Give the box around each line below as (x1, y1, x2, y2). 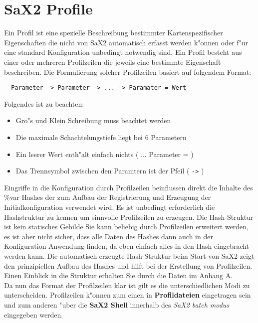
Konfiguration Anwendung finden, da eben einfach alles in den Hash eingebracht (4, 241, 250, 251)
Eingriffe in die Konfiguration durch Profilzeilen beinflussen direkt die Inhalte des (4, 182, 253, 192)
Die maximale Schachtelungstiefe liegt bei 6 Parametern (15, 132, 187, 142)
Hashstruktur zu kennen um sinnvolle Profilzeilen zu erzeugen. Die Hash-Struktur (4, 211, 254, 222)
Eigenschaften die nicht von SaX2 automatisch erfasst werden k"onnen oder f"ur (4, 37, 249, 47)
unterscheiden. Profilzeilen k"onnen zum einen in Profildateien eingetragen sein (4, 290, 251, 300)
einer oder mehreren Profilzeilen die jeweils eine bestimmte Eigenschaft (4, 56, 221, 67)
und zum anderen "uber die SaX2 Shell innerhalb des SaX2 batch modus (4, 299, 230, 310)
